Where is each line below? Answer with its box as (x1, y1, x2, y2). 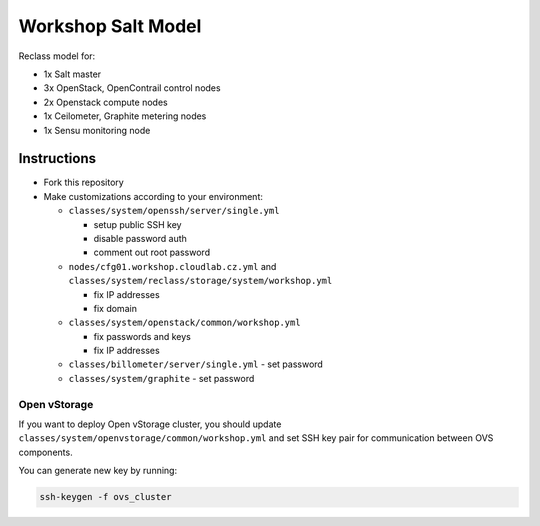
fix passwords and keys (93, 330, 192, 342)
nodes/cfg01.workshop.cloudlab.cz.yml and (68, 260, 277, 272)
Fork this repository (43, 176, 124, 189)
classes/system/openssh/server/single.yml (68, 205, 280, 217)
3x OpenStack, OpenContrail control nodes (43, 82, 221, 94)
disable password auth (93, 232, 187, 244)
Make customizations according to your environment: (43, 190, 264, 202)
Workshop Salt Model (18, 15, 202, 37)
